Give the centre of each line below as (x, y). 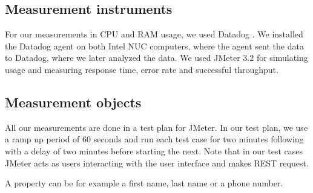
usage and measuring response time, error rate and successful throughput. (142, 69)
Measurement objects (73, 102)
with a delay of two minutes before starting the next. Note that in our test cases (154, 150)
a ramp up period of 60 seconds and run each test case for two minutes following (154, 139)
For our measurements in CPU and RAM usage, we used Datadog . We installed (154, 34)
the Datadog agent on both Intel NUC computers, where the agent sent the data (154, 46)
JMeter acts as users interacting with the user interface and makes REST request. (157, 163)
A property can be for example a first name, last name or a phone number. (144, 183)
